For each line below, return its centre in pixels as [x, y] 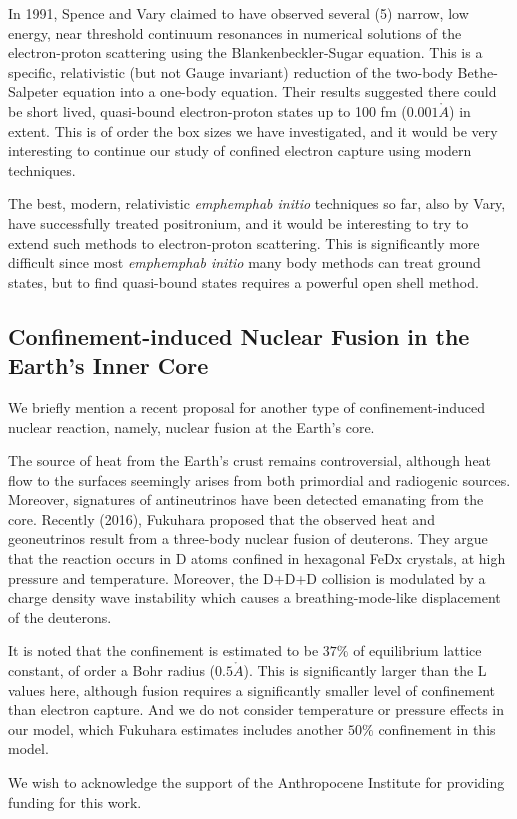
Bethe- [477, 71]
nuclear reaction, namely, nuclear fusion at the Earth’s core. [191, 426]
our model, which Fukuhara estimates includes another [176, 728]
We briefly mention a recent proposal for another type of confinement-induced [247, 406]
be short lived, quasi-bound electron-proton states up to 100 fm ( [207, 110]
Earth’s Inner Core [108, 365]
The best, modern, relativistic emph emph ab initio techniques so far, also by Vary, [257, 203]
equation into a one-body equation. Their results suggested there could [279, 91]
